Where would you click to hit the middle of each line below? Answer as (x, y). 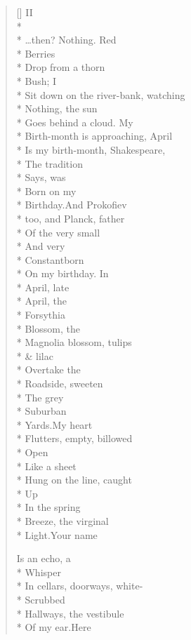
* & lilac (35, 355)
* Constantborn (50, 259)
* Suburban (41, 411)
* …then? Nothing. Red (66, 40)
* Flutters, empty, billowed (74, 438)
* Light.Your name (57, 534)
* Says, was (41, 177)
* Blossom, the (48, 328)
